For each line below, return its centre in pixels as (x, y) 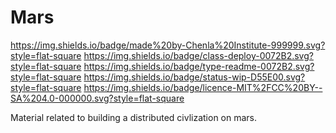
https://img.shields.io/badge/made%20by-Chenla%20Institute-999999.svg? (168, 45)
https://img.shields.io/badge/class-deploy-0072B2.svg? (198, 55)
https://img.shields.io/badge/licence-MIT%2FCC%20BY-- (203, 87)
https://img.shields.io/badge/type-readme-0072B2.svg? (199, 66)
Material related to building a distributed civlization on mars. (134, 117)
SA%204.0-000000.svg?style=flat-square (97, 98)
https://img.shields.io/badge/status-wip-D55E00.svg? (194, 77)
